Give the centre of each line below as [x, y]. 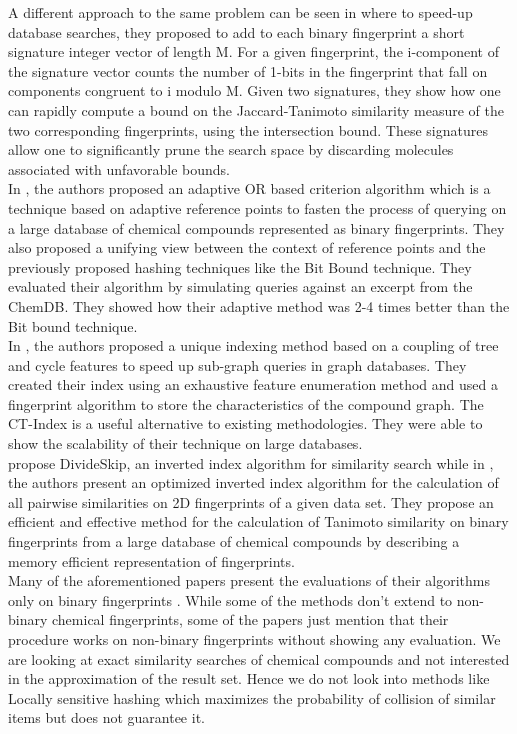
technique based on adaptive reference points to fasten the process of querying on [257, 207]
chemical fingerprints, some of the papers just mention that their [250, 619]
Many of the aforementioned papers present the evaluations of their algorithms [249, 580]
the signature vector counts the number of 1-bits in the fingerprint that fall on [248, 70]
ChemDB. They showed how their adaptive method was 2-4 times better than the [259, 305]
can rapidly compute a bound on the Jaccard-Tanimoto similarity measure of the [256, 109]
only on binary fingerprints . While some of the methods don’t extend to [230, 599]
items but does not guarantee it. [106, 717]
